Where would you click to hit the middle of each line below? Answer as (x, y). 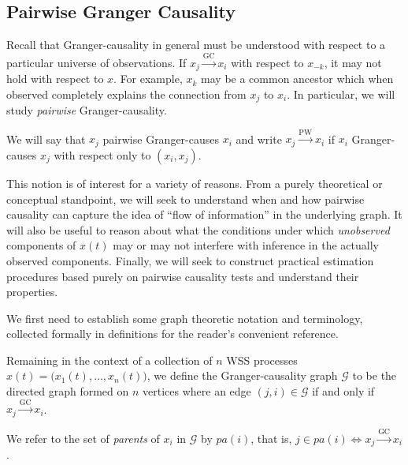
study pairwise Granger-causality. (87, 110)
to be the (375, 375)
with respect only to (102, 154)
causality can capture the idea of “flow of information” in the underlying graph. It (204, 214)
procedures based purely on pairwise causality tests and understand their (183, 276)
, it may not (353, 62)
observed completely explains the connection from (126, 94)
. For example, (148, 79)
